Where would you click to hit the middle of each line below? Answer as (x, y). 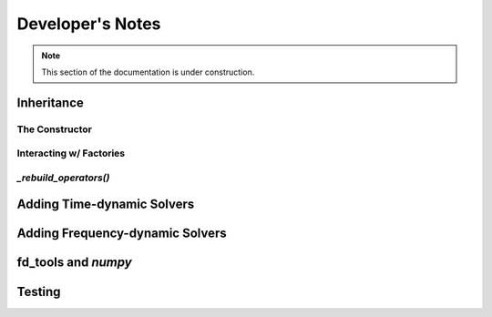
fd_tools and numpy (74, 263)
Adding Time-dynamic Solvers (106, 205)
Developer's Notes (89, 24)
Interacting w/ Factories (71, 153)
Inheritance (50, 102)
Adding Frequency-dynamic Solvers (122, 234)
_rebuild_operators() (63, 178)
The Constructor (55, 129)
